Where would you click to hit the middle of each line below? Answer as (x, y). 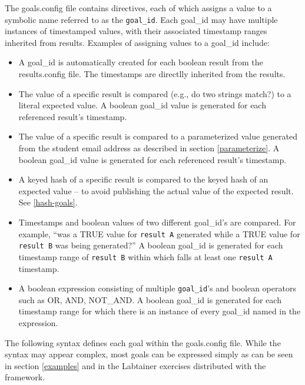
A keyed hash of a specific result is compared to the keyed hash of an (143, 179)
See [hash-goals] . (48, 202)
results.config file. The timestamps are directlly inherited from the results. (152, 74)
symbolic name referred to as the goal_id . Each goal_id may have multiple (141, 19)
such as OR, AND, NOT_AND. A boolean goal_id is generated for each (150, 299)
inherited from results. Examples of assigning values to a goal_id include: (137, 42)
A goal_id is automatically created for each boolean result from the (141, 62)
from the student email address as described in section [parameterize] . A (149, 148)
